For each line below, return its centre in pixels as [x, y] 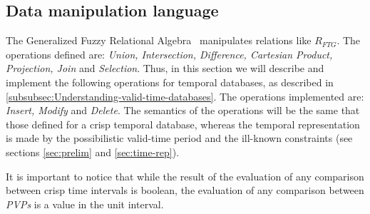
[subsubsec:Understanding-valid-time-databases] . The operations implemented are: [185, 96]
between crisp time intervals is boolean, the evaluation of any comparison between [185, 190]
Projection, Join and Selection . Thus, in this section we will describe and [165, 68]
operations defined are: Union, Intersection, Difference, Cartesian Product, [169, 54]
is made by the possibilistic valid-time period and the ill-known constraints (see [179, 138]
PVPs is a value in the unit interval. [85, 204]
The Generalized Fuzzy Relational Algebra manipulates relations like [159, 40]
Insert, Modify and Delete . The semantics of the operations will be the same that [183, 110]
